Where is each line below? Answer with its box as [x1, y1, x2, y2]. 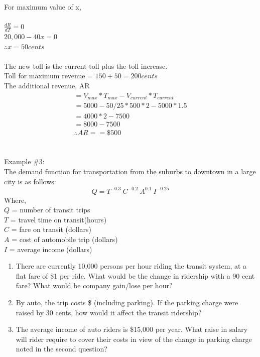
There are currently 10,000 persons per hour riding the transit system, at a [16, 261, 247, 271]
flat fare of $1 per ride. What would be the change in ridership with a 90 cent [16, 270, 255, 281]
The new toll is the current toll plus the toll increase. [4, 60, 168, 71]
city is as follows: [4, 176, 56, 186]
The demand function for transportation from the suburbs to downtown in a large [4, 166, 256, 176]
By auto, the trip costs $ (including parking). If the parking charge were [16, 297, 238, 307]
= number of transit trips [12, 204, 90, 215]
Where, [4, 194, 26, 205]
